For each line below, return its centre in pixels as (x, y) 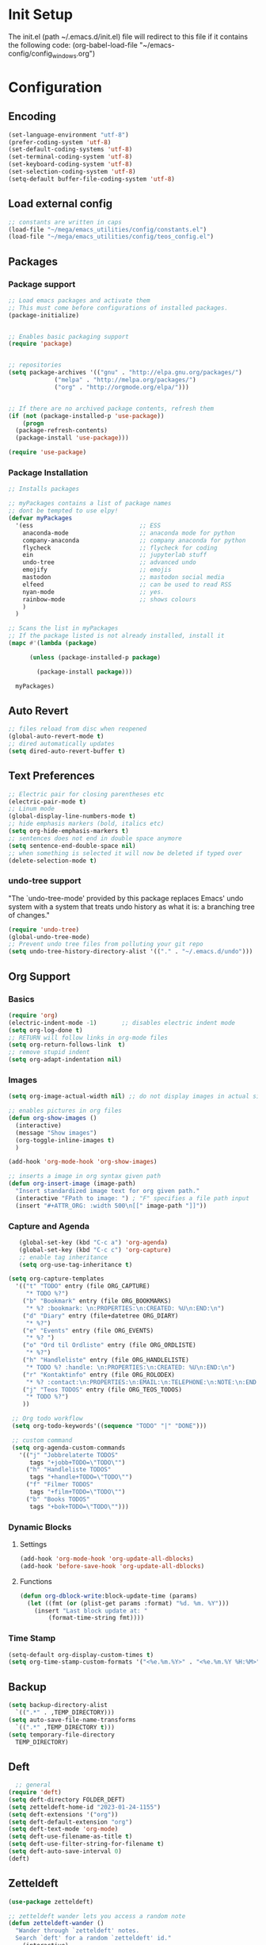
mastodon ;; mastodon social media (123, 577)
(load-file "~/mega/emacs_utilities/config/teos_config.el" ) (111, 237)
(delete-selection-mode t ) (53, 861)
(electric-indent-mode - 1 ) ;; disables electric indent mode (122, 1022)
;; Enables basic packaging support (68, 336)
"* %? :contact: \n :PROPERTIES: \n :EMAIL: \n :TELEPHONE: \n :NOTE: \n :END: (143, 1382)
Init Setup (41, 15)
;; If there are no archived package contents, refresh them (111, 409)
